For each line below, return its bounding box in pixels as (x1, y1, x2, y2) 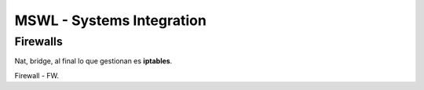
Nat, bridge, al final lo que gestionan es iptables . (14, 56, 173, 66)
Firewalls (14, 34, 63, 49)
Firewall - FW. (14, 70, 59, 80)
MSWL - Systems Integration (14, 12, 207, 29)
